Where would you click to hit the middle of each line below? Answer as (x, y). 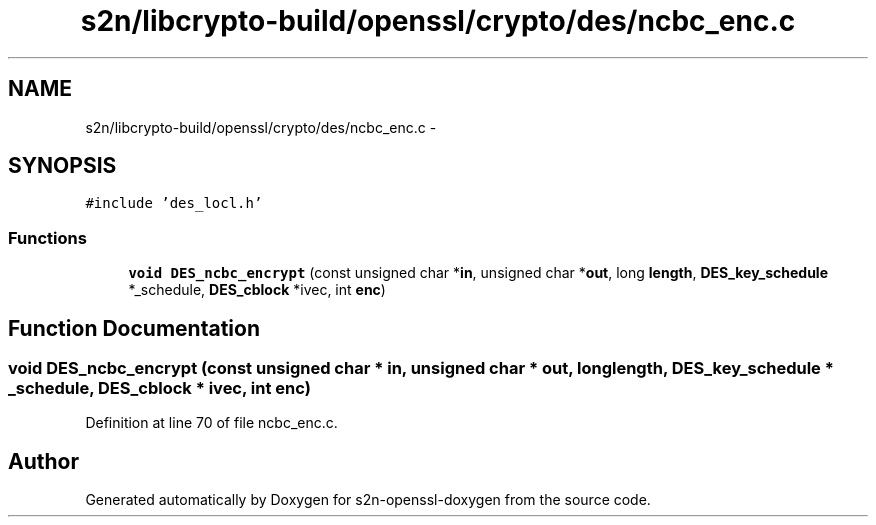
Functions (47, 237)
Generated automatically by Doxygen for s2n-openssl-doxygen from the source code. (368, 500)
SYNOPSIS (62, 166)
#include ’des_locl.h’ (174, 203)
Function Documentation (134, 328)
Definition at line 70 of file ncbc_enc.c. (211, 423)
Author (43, 461)
